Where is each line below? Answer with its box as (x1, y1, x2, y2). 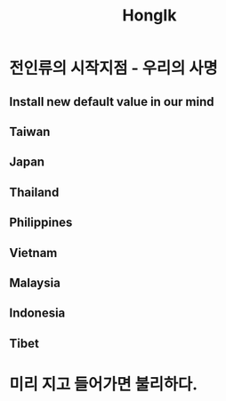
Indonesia (9, 306, 66, 321)
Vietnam (9, 245, 58, 261)
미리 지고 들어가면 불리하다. (9, 374, 198, 394)
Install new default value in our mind (9, 94, 215, 109)
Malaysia (9, 275, 61, 290)
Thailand (9, 184, 60, 200)
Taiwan (9, 124, 51, 139)
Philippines (9, 215, 73, 230)
